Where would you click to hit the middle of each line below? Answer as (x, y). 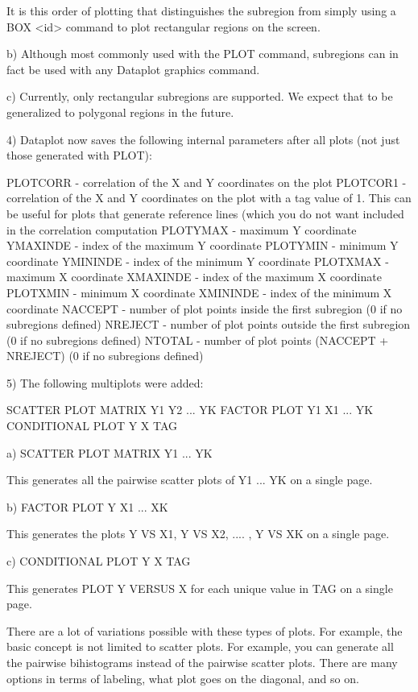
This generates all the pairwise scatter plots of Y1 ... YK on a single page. (190, 480)
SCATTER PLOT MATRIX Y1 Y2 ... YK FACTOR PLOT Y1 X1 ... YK (190, 410)
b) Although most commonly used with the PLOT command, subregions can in (203, 54)
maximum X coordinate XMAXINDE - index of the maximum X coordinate (194, 277)
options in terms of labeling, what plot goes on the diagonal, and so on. (183, 678)
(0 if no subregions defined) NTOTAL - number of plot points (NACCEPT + (198, 340)
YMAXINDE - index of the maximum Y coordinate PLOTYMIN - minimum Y (203, 245)
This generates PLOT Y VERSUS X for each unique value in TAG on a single (200, 588)
